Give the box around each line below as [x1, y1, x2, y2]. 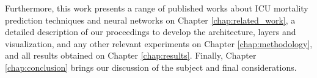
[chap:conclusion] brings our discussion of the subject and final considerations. [5, 60, 297, 73]
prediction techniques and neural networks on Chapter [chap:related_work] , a [5, 13, 296, 26]
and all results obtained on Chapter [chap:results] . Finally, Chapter [5, 49, 257, 62]
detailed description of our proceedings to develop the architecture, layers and [5, 25, 296, 38]
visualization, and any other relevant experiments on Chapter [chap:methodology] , [5, 37, 313, 50]
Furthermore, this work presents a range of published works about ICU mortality [5, 2, 308, 14]
